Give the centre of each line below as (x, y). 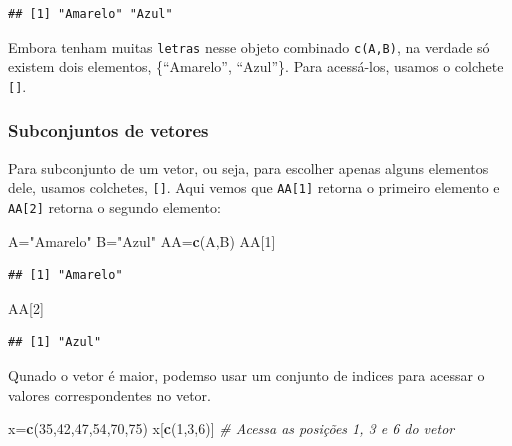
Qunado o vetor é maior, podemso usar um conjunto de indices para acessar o (246, 375)
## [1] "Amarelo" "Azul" (90, 14)
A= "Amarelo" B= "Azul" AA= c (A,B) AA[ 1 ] (142, 240)
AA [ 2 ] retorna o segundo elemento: (114, 206)
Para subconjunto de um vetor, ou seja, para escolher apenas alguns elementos (248, 167)
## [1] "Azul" (55, 342)
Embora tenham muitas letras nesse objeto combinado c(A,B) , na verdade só (249, 46)
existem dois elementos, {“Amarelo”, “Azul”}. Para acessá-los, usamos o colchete (256, 66)
